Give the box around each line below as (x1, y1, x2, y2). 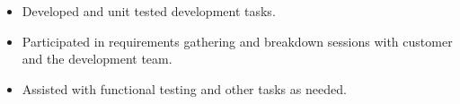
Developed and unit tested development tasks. (22, 2, 276, 20)
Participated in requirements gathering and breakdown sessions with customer (22, 31, 453, 50)
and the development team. (22, 49, 172, 68)
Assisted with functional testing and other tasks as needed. (22, 79, 347, 98)
